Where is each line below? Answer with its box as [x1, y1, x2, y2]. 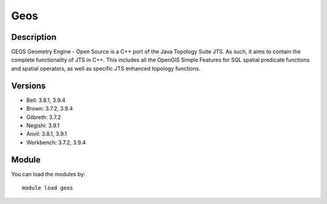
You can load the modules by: [11, 170, 86, 177]
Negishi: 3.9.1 [26, 121, 60, 129]
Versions [11, 80, 46, 91]
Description [11, 32, 57, 42]
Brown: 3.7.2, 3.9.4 [26, 105, 73, 112]
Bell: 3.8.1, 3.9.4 [26, 97, 66, 104]
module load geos [22, 185, 73, 191]
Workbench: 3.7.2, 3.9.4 [26, 139, 86, 146]
